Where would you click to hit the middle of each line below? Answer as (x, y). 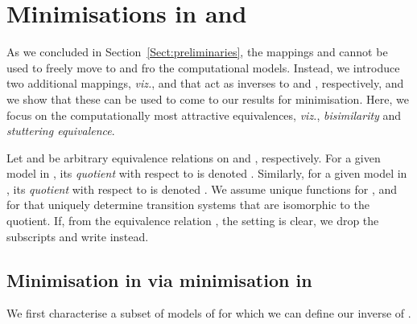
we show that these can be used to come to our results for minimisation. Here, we (208, 98)
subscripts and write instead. (78, 236)
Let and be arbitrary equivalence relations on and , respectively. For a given (194, 157)
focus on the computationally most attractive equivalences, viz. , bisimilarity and (204, 115)
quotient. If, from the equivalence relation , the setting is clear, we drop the (193, 221)
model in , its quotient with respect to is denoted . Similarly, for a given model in (207, 173)
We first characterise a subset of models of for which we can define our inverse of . (209, 313)
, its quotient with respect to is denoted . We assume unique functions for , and (202, 189)
